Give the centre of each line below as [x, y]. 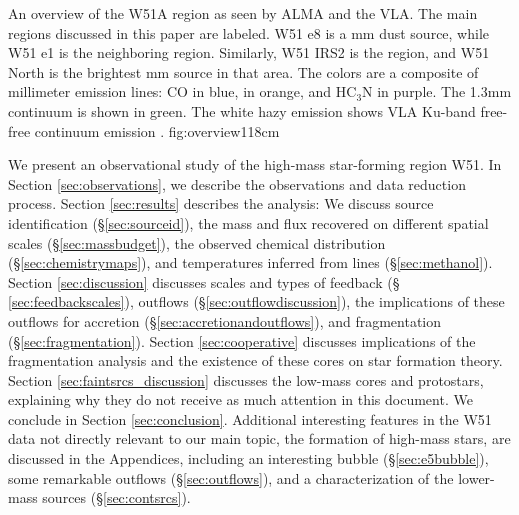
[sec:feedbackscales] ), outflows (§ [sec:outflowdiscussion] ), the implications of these [256, 301]
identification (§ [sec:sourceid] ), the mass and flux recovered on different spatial [248, 222]
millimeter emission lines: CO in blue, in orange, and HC [182, 91]
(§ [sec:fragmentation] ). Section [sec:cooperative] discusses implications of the [242, 340]
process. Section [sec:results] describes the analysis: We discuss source [221, 203]
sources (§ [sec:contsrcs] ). [116, 497]
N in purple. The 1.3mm [437, 91]
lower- [476, 477]
